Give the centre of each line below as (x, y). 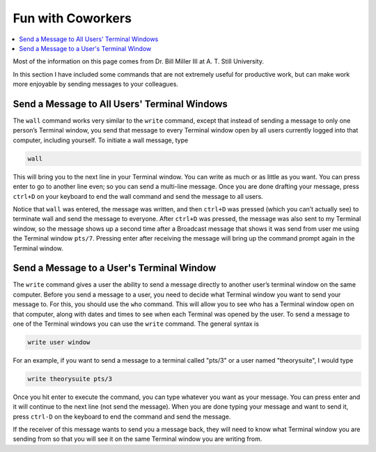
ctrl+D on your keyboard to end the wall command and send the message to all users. (138, 196)
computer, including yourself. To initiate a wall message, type (101, 140)
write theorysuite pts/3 (70, 379)
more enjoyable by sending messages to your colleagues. (96, 84)
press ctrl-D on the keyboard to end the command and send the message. (122, 416)
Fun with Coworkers (72, 18)
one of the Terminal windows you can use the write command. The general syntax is (136, 324)
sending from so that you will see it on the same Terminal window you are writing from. (138, 439)
